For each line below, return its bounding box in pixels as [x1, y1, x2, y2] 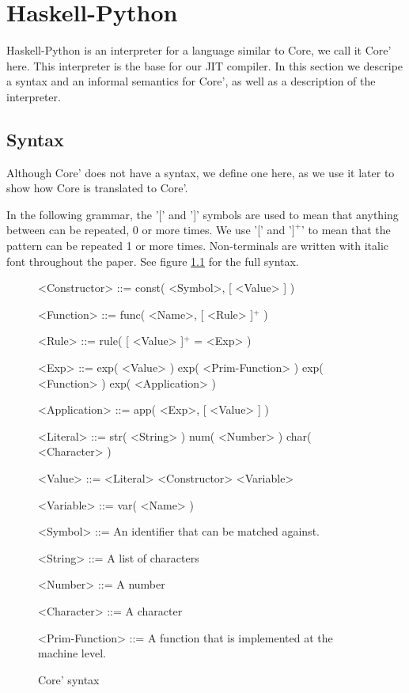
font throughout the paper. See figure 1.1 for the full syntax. [6, 252, 299, 269]
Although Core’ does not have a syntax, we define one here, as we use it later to [6, 164, 395, 180]
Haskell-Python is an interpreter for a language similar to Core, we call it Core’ [6, 42, 392, 59]
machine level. [38, 645, 106, 661]
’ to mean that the [301, 222, 391, 238]
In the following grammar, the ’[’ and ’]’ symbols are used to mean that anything [6, 206, 399, 222]
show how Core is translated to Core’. [6, 180, 188, 196]
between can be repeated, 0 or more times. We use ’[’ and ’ [6, 222, 292, 238]
